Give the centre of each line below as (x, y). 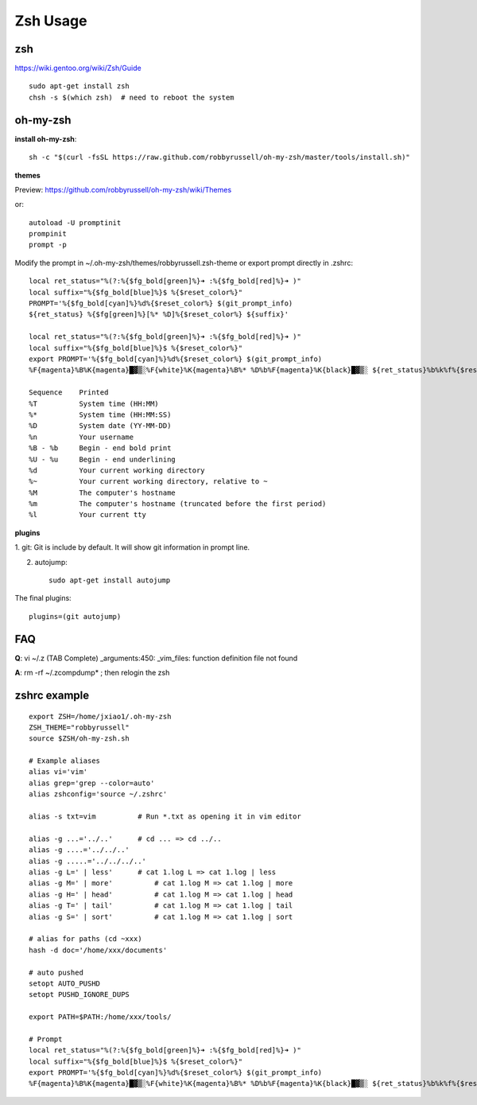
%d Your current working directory (117, 470)
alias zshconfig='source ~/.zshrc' (98, 794)
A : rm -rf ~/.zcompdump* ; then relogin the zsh (92, 673)
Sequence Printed (69, 393)
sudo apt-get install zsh (79, 86)
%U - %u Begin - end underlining (103, 459)
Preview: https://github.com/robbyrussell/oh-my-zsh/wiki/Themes (123, 189)
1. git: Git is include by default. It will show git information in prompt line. (132, 547)
